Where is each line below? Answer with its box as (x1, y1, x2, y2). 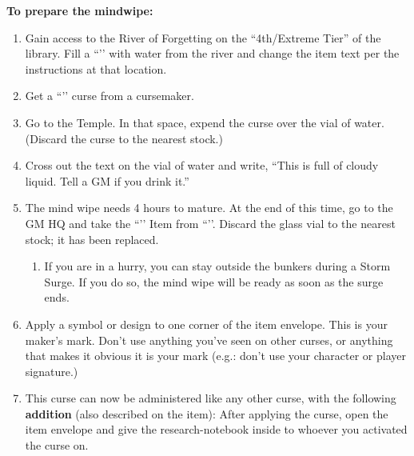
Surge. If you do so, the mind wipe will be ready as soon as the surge (44, 273, 384, 290)
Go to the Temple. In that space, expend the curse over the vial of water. (25, 114, 384, 130)
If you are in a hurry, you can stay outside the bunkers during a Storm (44, 258, 391, 274)
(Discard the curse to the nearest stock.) (25, 130, 223, 146)
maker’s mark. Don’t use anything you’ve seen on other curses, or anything (25, 331, 393, 348)
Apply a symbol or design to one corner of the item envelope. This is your (25, 315, 388, 332)
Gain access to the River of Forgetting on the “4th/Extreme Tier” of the (25, 29, 381, 46)
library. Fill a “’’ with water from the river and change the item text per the (25, 45, 400, 62)
